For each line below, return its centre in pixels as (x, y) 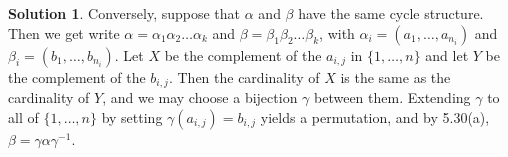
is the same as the (395, 76)
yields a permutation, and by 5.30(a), (375, 116)
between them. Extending (392, 97)
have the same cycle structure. (391, 13)
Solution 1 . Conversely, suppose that (124, 13)
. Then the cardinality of (244, 76)
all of (23, 116)
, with (337, 32)
